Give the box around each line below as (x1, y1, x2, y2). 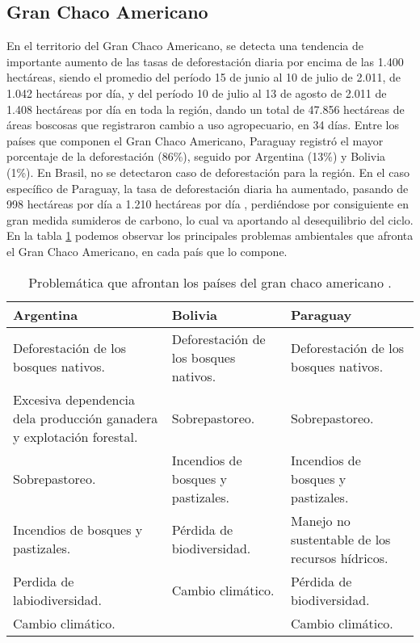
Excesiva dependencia (13, 389, 135, 409)
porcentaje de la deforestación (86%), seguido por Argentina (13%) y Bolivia (6, 148, 386, 165)
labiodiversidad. (13, 590, 102, 609)
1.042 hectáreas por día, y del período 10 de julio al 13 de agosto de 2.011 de (6, 84, 387, 101)
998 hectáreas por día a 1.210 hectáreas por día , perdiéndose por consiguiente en (6, 195, 409, 212)
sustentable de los (291, 529, 391, 548)
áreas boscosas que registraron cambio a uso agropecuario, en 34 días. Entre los (6, 116, 399, 133)
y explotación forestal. (13, 427, 138, 446)
